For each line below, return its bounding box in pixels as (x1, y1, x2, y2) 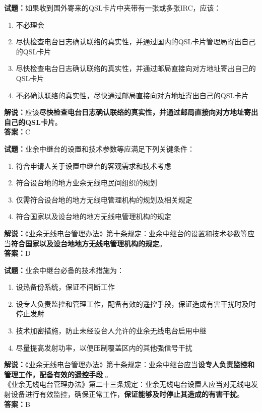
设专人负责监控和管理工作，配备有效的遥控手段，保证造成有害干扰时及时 (16, 298, 256, 309)
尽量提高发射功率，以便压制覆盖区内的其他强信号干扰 (16, 342, 192, 353)
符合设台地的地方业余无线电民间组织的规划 (16, 177, 157, 188)
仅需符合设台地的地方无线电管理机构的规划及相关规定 (16, 194, 192, 204)
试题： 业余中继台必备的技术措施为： (4, 264, 124, 275)
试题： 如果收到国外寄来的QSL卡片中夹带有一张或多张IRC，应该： (4, 3, 221, 13)
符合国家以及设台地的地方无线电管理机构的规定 (16, 211, 171, 222)
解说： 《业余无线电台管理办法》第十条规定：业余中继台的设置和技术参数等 (4, 228, 247, 238)
